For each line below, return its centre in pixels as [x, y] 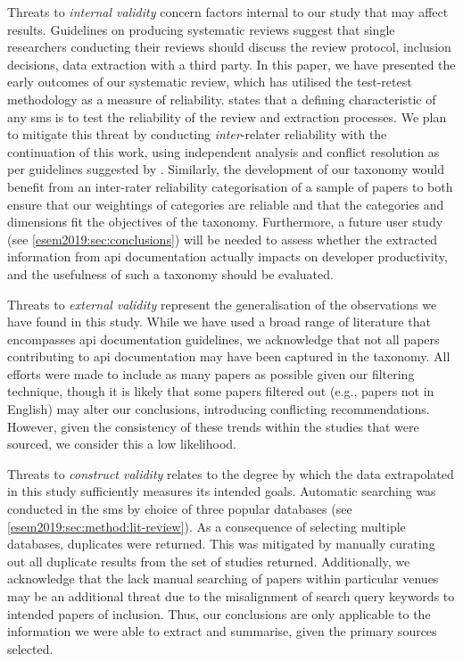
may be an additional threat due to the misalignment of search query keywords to [231, 596]
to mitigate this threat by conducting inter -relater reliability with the [197, 134]
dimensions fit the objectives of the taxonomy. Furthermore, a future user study [225, 222]
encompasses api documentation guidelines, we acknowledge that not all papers [223, 339]
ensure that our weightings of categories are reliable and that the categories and [226, 204]
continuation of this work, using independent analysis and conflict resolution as [223, 151]
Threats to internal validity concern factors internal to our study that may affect [228, 12]
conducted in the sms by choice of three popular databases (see [180, 509]
